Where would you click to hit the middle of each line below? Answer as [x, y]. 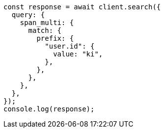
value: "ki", [78, 54]
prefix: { [55, 38]
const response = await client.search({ [82, 7]
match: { [45, 30]
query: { [28, 15]
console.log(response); [49, 109]
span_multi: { [47, 23]
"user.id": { [70, 46]
